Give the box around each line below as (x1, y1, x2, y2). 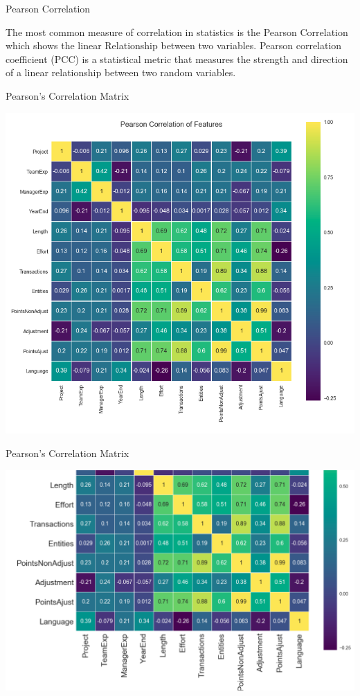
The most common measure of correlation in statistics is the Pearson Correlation (6, 24, 348, 39)
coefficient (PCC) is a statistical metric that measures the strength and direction (6, 51, 348, 66)
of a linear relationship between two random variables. (6, 65, 236, 80)
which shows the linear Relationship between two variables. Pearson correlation (6, 38, 342, 53)
